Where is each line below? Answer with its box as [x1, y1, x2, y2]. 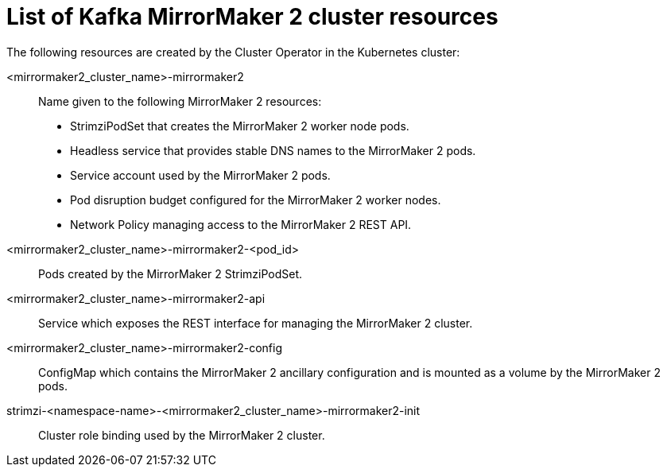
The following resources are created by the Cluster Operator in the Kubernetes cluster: [6, 45, 460, 59]
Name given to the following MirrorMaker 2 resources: [38, 94, 322, 108]
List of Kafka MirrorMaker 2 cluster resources [6, 3, 498, 30]
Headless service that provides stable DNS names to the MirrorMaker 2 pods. [70, 143, 476, 157]
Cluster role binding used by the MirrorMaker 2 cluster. [38, 428, 325, 442]
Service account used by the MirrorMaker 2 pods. [70, 168, 331, 182]
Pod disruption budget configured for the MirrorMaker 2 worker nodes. [70, 192, 441, 207]
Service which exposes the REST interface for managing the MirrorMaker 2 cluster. [38, 316, 473, 330]
